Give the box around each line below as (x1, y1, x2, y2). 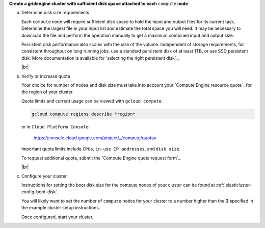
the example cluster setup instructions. (21, 205, 100, 211)
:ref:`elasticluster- (216, 182, 252, 188)
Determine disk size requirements (21, 10, 89, 16)
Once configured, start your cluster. (21, 214, 94, 220)
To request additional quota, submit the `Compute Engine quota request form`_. (21, 155, 182, 161)
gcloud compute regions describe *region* (31, 111, 135, 117)
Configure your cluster (21, 173, 67, 179)
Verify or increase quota (21, 73, 71, 79)
